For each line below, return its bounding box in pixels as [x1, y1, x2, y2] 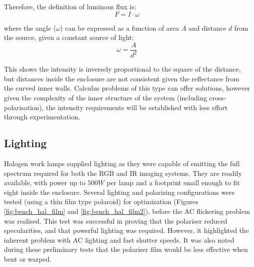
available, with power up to [4, 177, 85, 188]
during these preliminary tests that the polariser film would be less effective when [4, 244, 248, 254]
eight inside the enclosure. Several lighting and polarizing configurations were [4, 187, 235, 197]
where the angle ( [4, 22, 56, 33]
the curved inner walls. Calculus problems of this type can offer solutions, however [4, 83, 250, 93]
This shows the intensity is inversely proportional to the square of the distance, [4, 64, 241, 74]
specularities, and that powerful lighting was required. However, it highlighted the [4, 225, 249, 235]
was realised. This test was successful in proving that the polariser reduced [4, 215, 228, 226]
